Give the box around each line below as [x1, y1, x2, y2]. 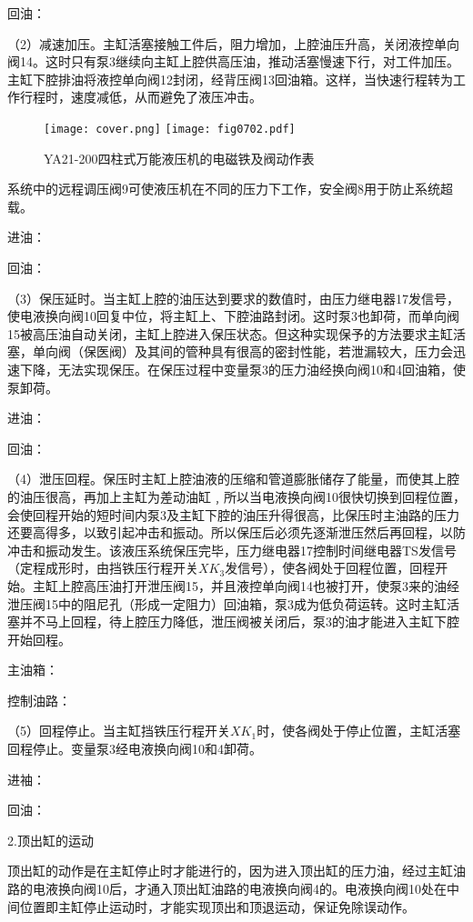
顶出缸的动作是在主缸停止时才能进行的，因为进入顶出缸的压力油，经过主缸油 [7, 861, 466, 880]
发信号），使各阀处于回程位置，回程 [225, 558, 436, 577]
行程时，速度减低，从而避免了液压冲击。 [19, 87, 262, 106]
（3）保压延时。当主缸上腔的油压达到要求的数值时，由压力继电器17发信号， [7, 288, 459, 307]
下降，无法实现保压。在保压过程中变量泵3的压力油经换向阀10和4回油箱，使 [19, 359, 466, 378]
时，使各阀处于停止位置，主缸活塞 [257, 721, 461, 740]
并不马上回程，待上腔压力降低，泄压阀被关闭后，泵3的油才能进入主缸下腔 [19, 612, 459, 631]
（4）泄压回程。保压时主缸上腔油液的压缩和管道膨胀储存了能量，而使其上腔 [7, 469, 459, 488]
